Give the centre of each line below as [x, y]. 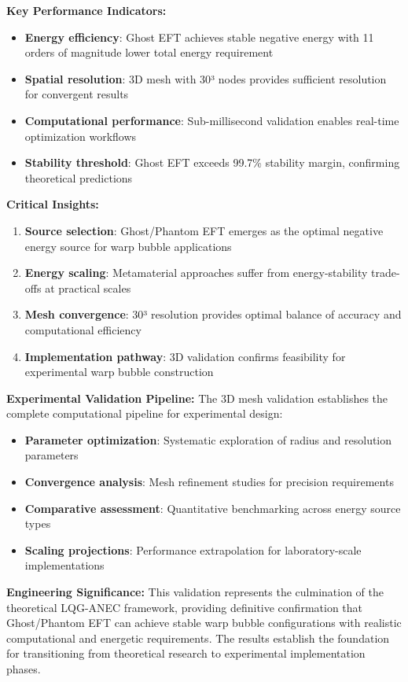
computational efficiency [83, 329]
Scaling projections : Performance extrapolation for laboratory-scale [193, 549]
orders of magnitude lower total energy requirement [149, 52]
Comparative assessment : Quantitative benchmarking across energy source [213, 508]
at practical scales [88, 288]
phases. [24, 669]
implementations [64, 565]
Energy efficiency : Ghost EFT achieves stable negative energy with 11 [199, 37]
